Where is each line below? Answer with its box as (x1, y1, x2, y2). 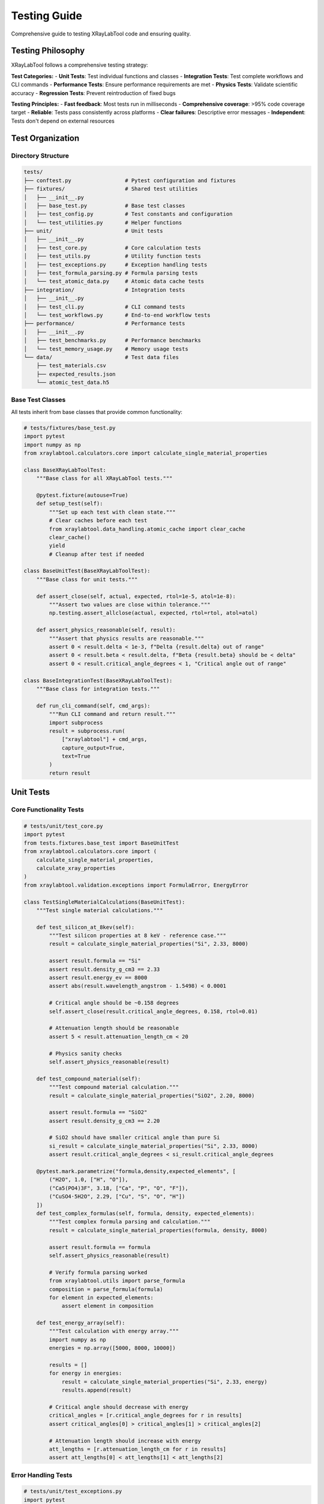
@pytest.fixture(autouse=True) (36, 492, 128, 499)
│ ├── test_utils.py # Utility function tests (23, 253, 201, 260)
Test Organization (11, 133, 80, 143)
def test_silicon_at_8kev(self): (36, 923, 135, 931)
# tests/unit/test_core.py (23, 823, 103, 830)
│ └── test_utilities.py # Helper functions (23, 219, 182, 226)
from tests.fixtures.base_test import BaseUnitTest (23, 839, 179, 846)
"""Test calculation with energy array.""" (49, 1328, 179, 1335)
